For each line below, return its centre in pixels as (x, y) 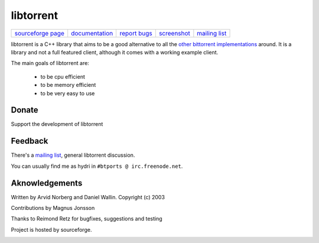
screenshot (174, 33)
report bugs (136, 33)
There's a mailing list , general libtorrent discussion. (73, 155)
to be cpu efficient (63, 76)
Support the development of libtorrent (57, 124)
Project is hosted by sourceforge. (51, 229)
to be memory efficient (68, 85)
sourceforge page (39, 33)
